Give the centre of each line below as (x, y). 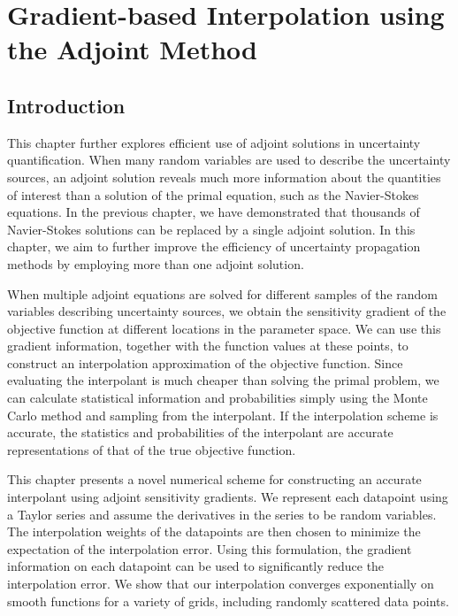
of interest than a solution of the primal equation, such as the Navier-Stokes (213, 194)
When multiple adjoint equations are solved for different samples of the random (222, 293)
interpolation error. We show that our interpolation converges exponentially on (221, 584)
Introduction (66, 105)
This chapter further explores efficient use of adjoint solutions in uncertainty (214, 142)
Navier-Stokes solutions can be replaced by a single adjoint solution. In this (211, 229)
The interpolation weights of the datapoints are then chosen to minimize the (214, 531)
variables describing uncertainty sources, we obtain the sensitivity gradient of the (227, 311)
